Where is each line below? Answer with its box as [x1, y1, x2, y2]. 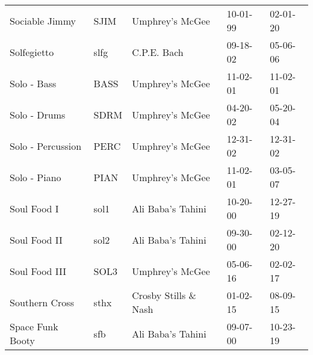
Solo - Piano [10, 170, 61, 184]
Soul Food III [10, 264, 67, 278]
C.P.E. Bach [132, 45, 184, 59]
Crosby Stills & [132, 288, 197, 302]
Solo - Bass [10, 76, 57, 90]
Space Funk [10, 319, 58, 333]
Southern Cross [10, 295, 74, 309]
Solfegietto [10, 45, 54, 59]
